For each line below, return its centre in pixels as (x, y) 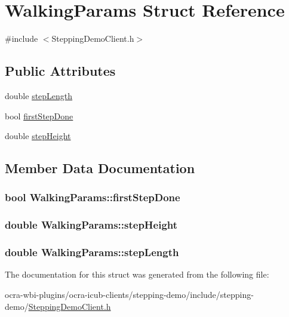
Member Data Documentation (100, 168)
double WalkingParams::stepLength (92, 252)
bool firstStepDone (39, 116)
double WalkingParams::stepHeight (91, 225)
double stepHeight (38, 136)
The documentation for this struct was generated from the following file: (137, 274)
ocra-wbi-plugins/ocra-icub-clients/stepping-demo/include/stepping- (129, 294)
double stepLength (39, 95)
